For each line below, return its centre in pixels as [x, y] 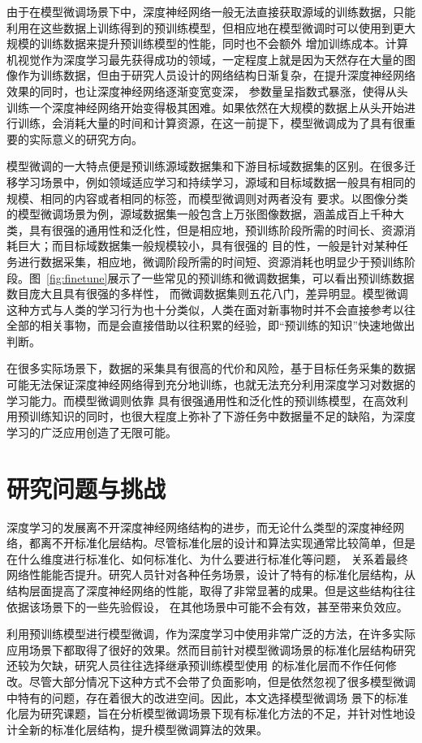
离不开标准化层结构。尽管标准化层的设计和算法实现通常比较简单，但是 [228, 543]
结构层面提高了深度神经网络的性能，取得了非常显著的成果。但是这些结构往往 [211, 590]
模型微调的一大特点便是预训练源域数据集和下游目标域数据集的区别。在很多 [205, 166]
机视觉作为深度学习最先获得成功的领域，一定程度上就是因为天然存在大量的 [205, 59]
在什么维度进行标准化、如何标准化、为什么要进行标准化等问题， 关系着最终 [207, 558]
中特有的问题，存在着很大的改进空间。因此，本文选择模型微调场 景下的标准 [207, 697]
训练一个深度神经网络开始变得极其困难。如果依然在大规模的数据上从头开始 [205, 107]
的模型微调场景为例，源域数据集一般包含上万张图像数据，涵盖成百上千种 [200, 214]
